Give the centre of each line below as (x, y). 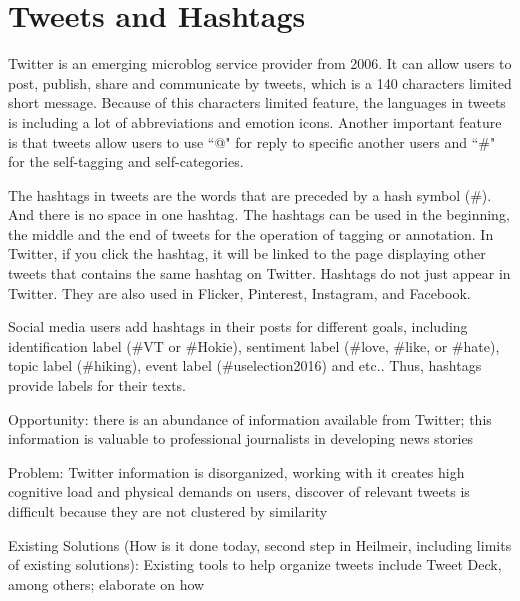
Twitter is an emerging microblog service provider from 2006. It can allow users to (260, 63)
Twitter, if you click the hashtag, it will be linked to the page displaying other (247, 253)
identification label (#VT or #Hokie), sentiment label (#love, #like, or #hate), (254, 345)
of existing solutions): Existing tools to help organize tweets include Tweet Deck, (255, 564)
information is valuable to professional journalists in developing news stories (241, 438)
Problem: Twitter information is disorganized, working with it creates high (236, 471)
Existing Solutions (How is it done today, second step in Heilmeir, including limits (260, 544)
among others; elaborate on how (106, 583)
